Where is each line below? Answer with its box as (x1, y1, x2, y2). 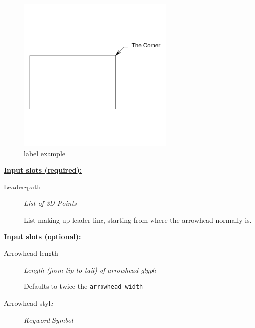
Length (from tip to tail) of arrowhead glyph (24, 264, 156, 275)
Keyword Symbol (24, 314, 73, 325)
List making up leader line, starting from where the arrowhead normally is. (24, 214, 252, 225)
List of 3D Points (24, 198, 77, 208)
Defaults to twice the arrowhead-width (24, 281, 143, 291)
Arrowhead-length (4, 248, 58, 258)
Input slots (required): (4, 165, 82, 175)
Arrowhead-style (4, 298, 53, 308)
